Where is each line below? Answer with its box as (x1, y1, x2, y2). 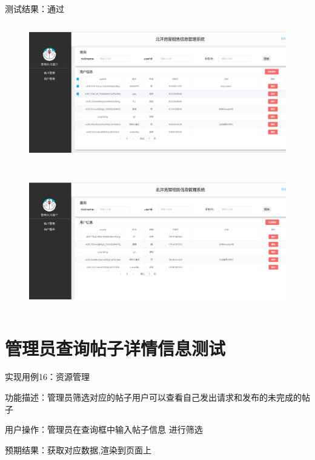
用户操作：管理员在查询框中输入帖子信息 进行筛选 (5, 423, 203, 436)
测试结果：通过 (5, 2, 64, 15)
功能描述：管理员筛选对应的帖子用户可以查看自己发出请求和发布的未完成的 (5, 391, 302, 404)
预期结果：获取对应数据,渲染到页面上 (5, 443, 151, 456)
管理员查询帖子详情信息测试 (5, 335, 226, 360)
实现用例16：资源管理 (5, 370, 90, 383)
